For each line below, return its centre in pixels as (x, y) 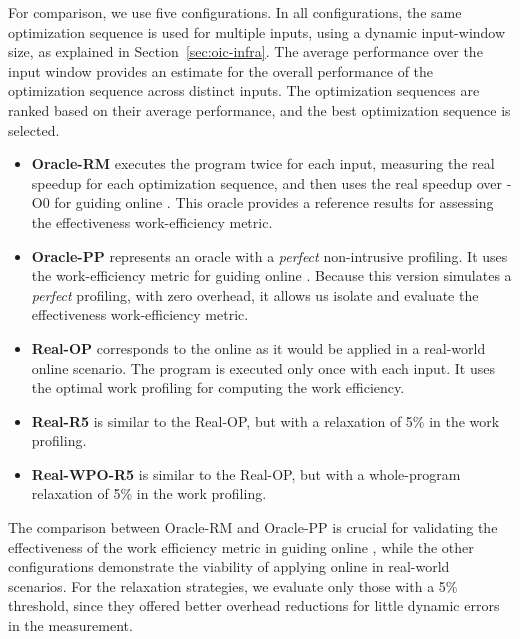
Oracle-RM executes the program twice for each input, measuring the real (263, 163)
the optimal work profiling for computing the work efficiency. (218, 387)
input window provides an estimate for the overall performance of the (221, 70)
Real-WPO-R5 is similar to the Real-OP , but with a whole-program (246, 473)
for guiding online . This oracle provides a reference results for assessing (274, 202)
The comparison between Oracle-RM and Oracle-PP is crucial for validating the (253, 527)
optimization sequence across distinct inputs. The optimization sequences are (244, 90)
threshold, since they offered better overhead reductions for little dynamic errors (254, 605)
